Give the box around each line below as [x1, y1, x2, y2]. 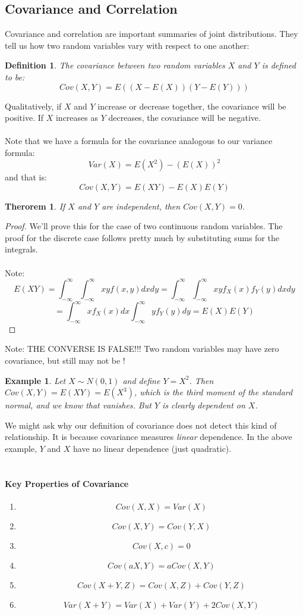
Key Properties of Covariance [5, 477, 129, 489]
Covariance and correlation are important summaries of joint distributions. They [5, 27, 298, 40]
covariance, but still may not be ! [5, 354, 125, 366]
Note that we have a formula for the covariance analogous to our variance [5, 135, 273, 147]
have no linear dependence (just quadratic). [73, 442, 232, 454]
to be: [5, 70, 25, 83]
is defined [261, 59, 296, 71]
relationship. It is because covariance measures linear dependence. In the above [5, 430, 292, 443]
